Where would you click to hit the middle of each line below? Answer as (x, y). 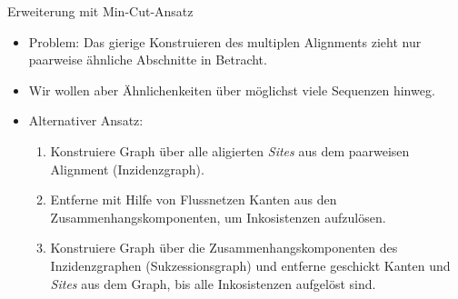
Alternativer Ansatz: (86, 120)
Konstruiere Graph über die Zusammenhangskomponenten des (224, 248)
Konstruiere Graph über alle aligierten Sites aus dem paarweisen (230, 150)
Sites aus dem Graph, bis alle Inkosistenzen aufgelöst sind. (213, 283)
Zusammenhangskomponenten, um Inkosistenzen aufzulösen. (218, 217)
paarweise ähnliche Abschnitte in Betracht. (148, 60)
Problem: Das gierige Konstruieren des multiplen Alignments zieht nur (225, 41)
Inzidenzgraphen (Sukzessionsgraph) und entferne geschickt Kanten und (250, 265)
